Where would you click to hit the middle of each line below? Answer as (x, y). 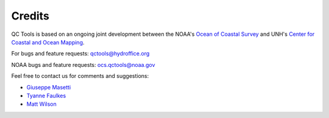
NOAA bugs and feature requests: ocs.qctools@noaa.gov (83, 64)
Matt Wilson (42, 104)
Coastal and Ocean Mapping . (48, 42)
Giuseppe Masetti (49, 87)
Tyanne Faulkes (46, 95)
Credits (30, 16)
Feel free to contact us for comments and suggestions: (80, 76)
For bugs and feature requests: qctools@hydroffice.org (80, 54)
